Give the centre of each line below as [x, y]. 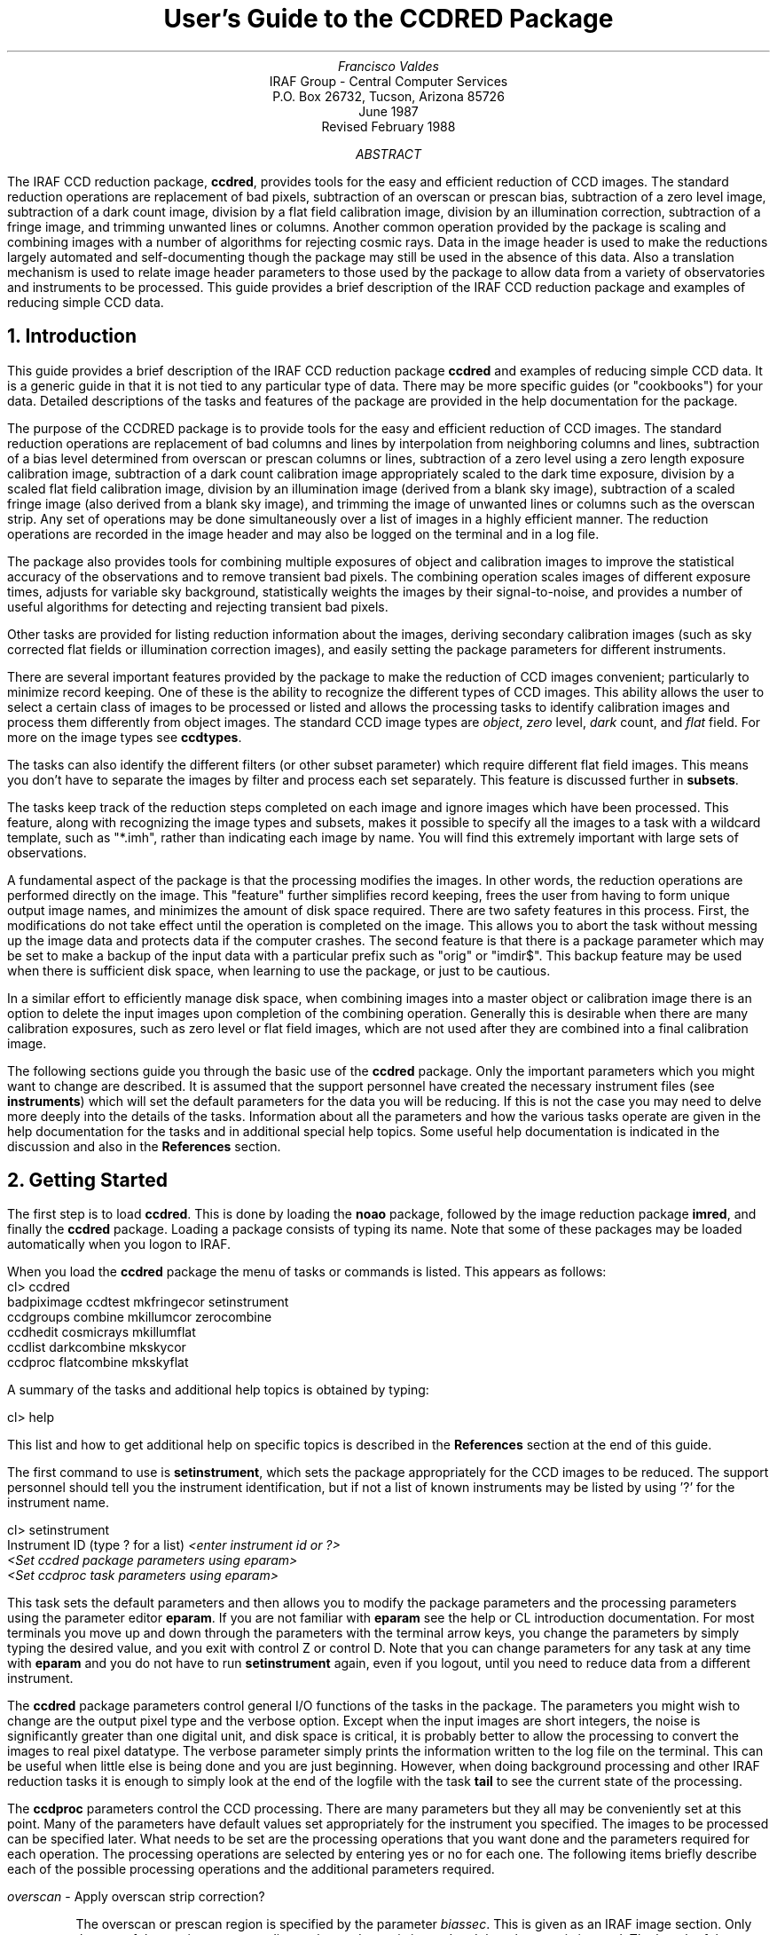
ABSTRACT [388, 154]
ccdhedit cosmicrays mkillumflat [102, 1332]
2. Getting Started [87, 1181]
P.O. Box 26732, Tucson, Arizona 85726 [388, 96]
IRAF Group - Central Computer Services [388, 81]
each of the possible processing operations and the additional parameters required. [251, 1869]
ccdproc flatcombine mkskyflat [98, 1362]
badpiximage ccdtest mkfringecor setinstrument [148, 1302]
